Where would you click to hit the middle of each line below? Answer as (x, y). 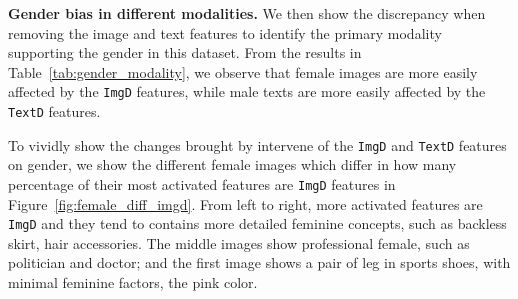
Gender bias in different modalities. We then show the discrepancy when (247, 13)
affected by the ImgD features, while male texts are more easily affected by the (247, 91)
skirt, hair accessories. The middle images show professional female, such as (239, 242)
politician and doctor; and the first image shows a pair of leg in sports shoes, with (259, 262)
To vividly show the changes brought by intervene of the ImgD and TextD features (257, 144)
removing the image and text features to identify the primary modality (225, 32)
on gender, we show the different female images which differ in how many (232, 164)
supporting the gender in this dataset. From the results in (185, 52)
